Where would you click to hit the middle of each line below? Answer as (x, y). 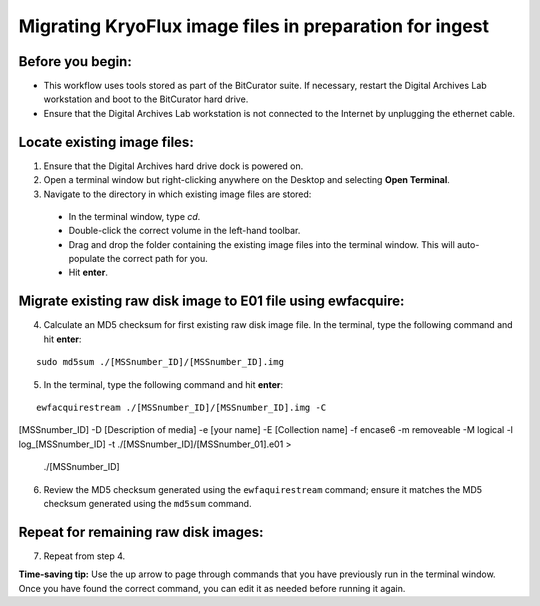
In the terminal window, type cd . (134, 216)
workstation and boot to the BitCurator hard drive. (146, 99)
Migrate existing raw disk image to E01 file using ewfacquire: (211, 301)
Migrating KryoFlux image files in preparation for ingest (254, 26)
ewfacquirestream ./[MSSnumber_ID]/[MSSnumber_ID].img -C (181, 407)
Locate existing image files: (106, 141)
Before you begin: (75, 61)
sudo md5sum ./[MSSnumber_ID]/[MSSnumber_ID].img (160, 362)
